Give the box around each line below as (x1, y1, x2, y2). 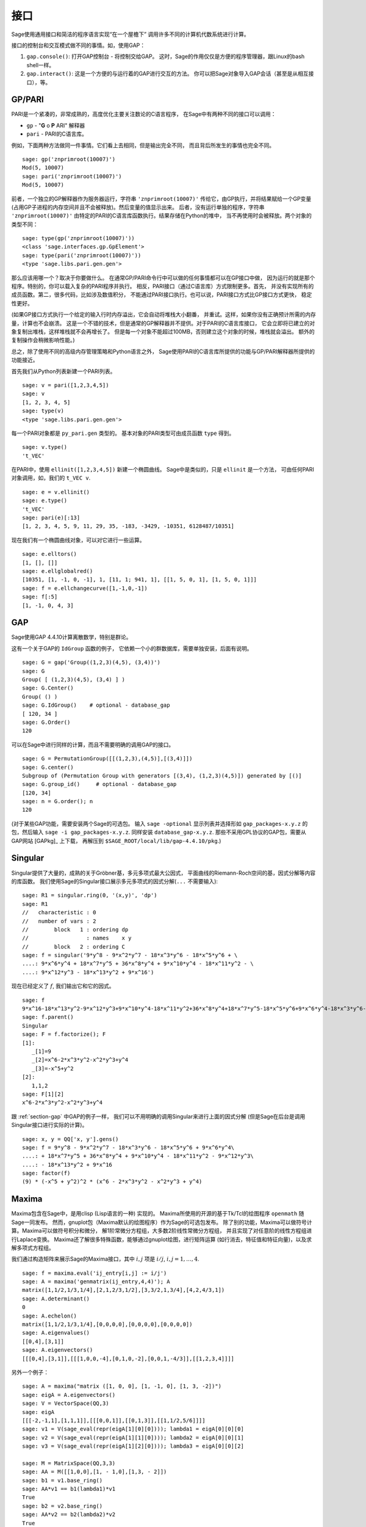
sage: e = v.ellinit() (22, 489, 90, 495)
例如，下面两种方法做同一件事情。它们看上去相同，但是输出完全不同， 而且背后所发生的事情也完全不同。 (11, 141, 274, 149)
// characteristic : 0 (22, 909, 96, 916)
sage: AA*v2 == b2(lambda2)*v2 (22, 1511, 116, 1518)
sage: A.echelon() (22, 1312, 77, 1319)
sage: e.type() (22, 497, 68, 504)
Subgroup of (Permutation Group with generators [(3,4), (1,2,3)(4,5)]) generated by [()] (22, 772, 302, 779)
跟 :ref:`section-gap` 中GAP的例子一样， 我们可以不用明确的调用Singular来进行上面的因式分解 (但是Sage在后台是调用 (11, 1112, 306, 1120)
